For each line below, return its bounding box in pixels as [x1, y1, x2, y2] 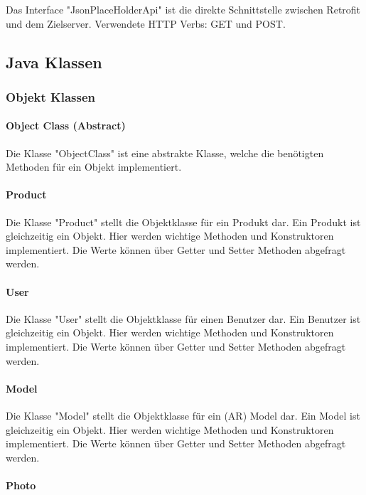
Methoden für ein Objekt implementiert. [6, 159, 182, 174]
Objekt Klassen [6, 87, 96, 105]
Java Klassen [6, 50, 102, 73]
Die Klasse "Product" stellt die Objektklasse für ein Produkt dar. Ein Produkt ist [6, 214, 361, 229]
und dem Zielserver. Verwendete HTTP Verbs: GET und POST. [6, 16, 286, 31]
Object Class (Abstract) [6, 118, 126, 133]
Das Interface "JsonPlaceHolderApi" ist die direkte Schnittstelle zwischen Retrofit [6, 2, 361, 16]
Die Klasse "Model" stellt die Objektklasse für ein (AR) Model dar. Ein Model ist [6, 408, 360, 422]
